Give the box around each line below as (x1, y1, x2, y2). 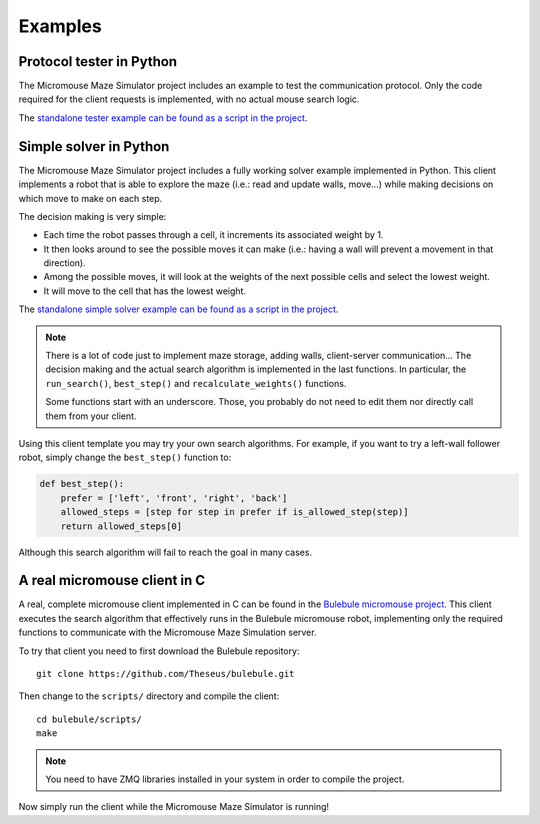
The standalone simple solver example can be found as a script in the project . (18, 303, 339, 315)
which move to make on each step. (18, 192, 163, 204)
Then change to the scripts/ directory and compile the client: (18, 690, 280, 702)
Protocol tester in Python (18, 53, 178, 70)
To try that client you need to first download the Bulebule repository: (18, 645, 300, 657)
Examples (18, 15, 102, 37)
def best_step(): (39, 478, 125, 490)
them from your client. (45, 410, 137, 422)
